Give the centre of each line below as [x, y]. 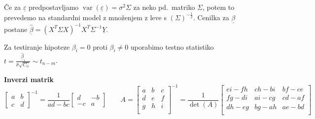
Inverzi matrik [29, 79]
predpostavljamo [54, 7]
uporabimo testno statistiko [172, 46]
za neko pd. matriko [164, 7]
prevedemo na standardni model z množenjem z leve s [85, 17]
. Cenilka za [211, 17]
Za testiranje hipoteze [37, 46]
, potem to [219, 7]
